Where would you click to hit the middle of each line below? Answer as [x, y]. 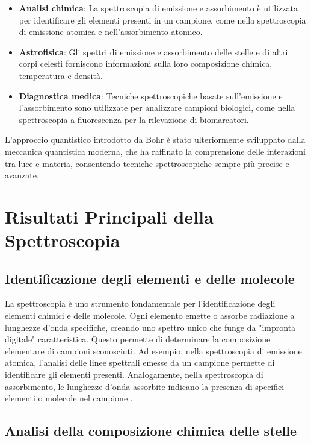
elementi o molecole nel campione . [69, 398]
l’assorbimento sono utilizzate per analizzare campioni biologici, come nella [157, 108]
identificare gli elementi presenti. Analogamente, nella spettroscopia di [134, 375]
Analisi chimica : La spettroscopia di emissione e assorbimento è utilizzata [158, 8]
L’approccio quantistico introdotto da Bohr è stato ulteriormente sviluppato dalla [155, 140]
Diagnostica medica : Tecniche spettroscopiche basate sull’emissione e [151, 96]
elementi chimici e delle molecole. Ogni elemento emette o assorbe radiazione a [150, 316]
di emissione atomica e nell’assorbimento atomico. [111, 32]
